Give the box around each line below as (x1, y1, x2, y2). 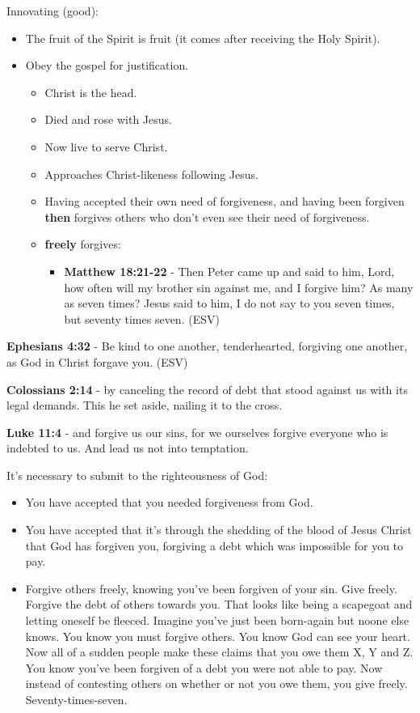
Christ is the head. (44, 83, 137, 100)
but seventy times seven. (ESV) (64, 310, 220, 327)
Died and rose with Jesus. (44, 111, 172, 128)
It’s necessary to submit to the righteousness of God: (6, 466, 268, 483)
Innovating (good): (6, 2, 99, 19)
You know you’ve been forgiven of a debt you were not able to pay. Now (25, 659, 383, 676)
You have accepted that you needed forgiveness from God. (25, 494, 313, 511)
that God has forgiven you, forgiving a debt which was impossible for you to (25, 537, 404, 554)
